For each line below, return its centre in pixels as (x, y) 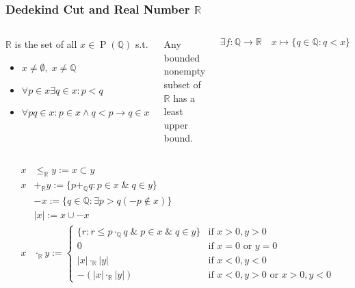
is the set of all (46, 44)
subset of (182, 84)
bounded (182, 57)
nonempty (185, 71)
